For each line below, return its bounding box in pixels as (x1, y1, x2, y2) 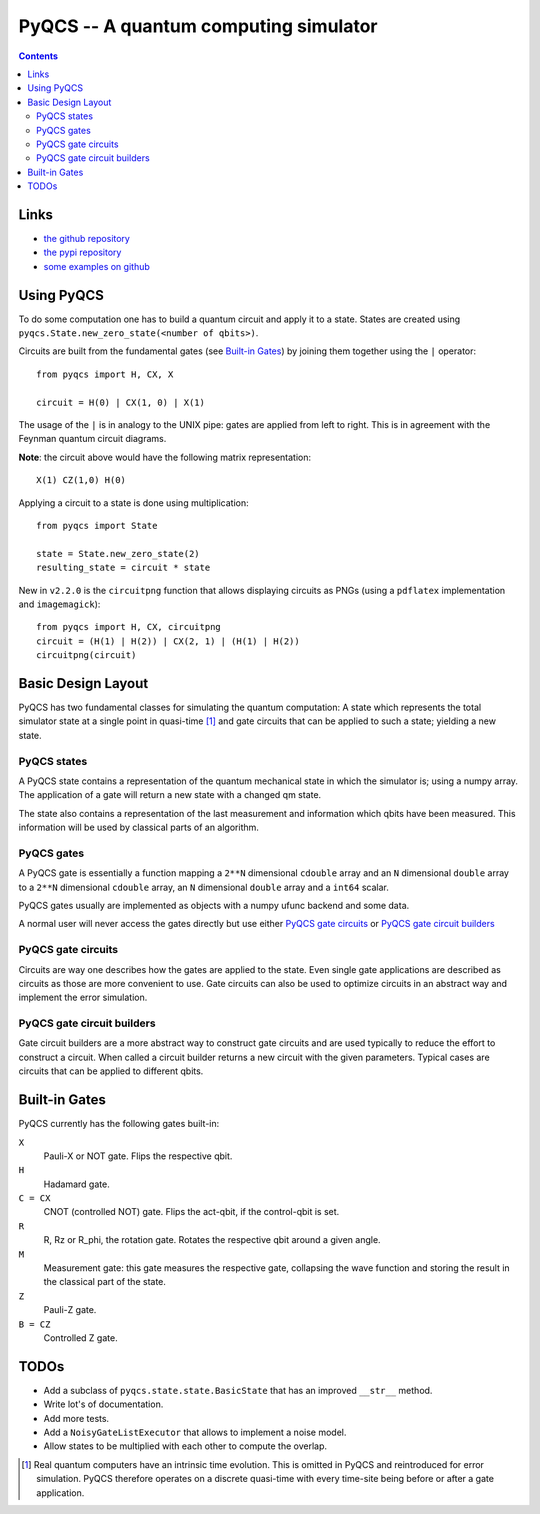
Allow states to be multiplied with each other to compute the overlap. (43, 1440, 328, 1452)
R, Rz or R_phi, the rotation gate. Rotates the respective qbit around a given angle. (43, 1234, 381, 1246)
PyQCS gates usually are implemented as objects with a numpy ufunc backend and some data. (18, 900, 410, 911)
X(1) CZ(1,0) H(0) (36, 475, 127, 486)
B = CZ (18, 1318, 51, 1330)
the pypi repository (43, 246, 122, 259)
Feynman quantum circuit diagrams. (18, 433, 167, 445)
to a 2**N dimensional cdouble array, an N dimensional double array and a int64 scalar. (18, 881, 389, 893)
